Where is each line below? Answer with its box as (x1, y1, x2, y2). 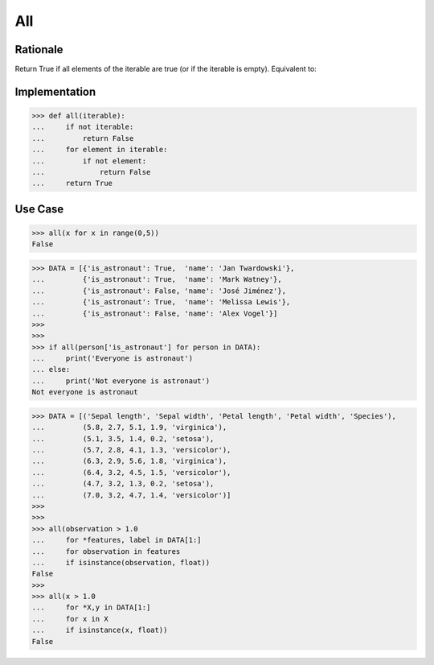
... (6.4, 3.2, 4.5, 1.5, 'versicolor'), (31, 468, 231, 477)
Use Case (14, 202, 64, 216)
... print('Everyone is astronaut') (31, 354, 193, 363)
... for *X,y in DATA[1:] (31, 603, 151, 612)
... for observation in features (31, 547, 181, 556)
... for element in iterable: (31, 145, 168, 155)
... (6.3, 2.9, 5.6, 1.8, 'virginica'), (31, 456, 227, 466)
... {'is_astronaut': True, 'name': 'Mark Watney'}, (31, 275, 282, 284)
